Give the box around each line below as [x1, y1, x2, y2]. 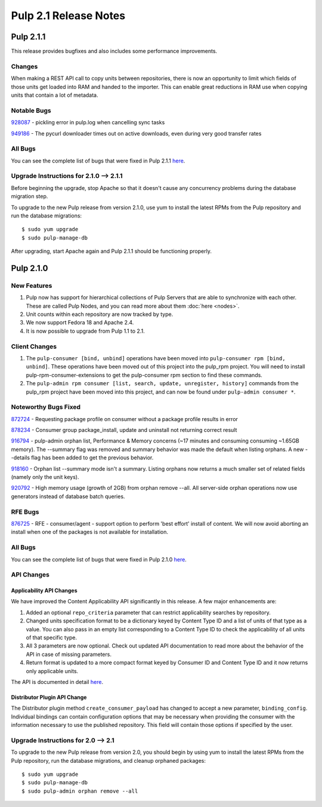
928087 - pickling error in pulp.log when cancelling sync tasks [11, 119, 165, 126]
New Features [11, 281, 52, 290]
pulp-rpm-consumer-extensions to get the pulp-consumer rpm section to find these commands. [26, 371, 262, 379]
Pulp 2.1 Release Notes [11, 9, 125, 22]
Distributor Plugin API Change [11, 694, 87, 701]
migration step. [11, 193, 48, 200]
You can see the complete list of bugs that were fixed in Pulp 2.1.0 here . [11, 556, 187, 563]
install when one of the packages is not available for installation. [11, 529, 168, 536]
